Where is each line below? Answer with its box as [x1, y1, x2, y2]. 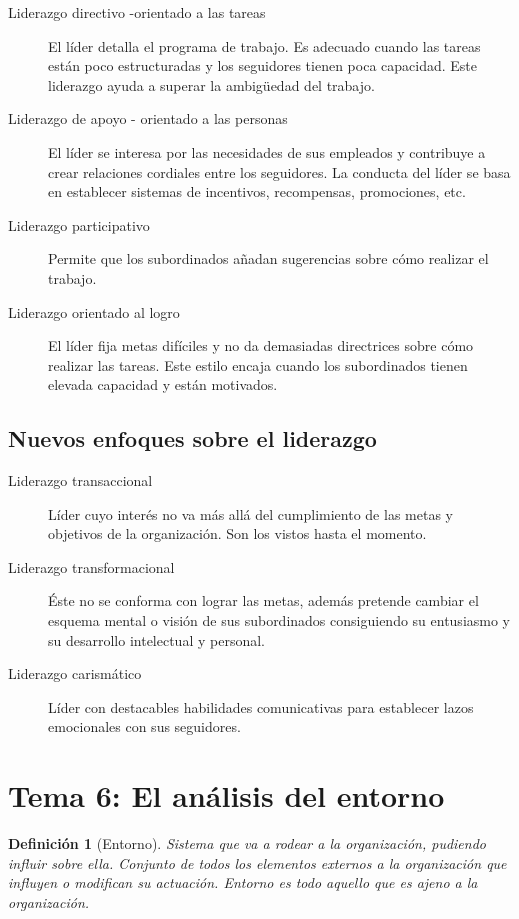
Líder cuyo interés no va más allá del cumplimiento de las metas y [48, 503, 453, 524]
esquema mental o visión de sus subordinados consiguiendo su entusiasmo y [48, 610, 511, 631]
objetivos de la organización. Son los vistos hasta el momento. [48, 523, 427, 544]
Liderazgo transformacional [8, 556, 175, 577]
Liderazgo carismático [8, 663, 142, 684]
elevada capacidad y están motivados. [48, 374, 278, 395]
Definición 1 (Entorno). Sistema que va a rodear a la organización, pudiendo [8, 833, 486, 854]
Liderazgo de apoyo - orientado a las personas [8, 108, 288, 129]
